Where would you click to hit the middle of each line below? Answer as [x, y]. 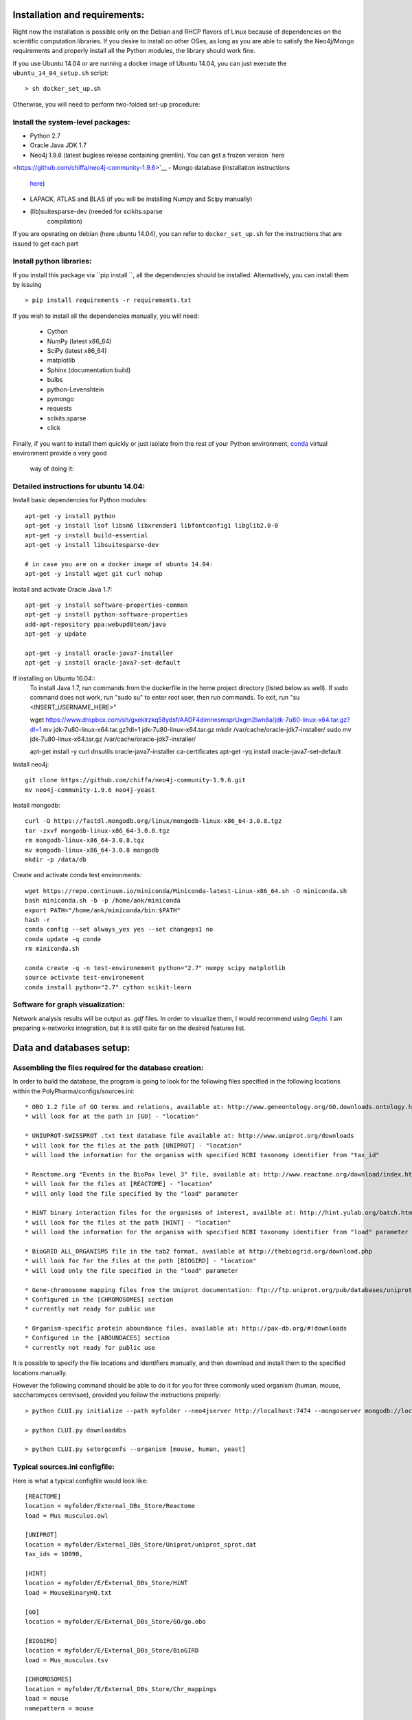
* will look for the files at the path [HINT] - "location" [128, 1222]
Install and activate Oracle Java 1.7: [62, 589]
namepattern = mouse [59, 1708]
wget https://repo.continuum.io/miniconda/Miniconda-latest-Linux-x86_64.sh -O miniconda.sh [186, 891]
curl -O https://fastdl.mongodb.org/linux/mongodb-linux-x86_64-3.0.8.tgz [153, 821]
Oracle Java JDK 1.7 [58, 145]
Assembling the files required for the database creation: [108, 1068]
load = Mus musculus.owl [67, 1516]
